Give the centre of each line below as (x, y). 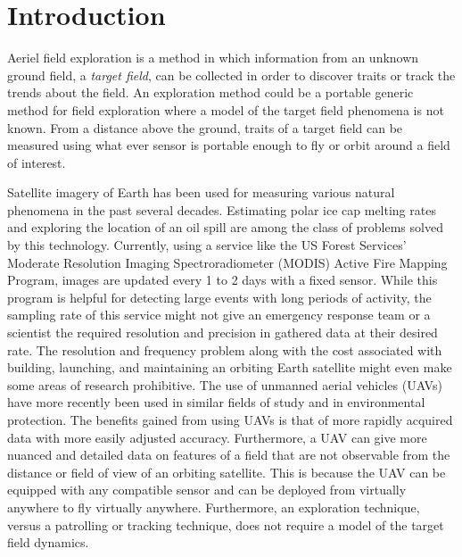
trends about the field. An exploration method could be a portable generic (210, 92)
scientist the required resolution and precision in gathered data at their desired (223, 333)
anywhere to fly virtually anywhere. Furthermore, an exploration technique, (214, 507)
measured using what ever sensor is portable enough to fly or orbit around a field (229, 145)
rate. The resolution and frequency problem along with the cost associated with (225, 349)
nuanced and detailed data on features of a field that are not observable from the (229, 455)
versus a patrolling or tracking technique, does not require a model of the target (226, 524)
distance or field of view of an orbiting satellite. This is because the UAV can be (227, 472)
